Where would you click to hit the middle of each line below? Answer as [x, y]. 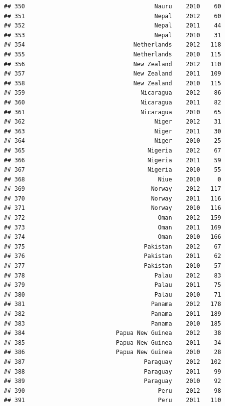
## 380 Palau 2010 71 [112, 294]
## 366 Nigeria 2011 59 [112, 160]
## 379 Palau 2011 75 [112, 285]
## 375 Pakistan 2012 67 [112, 246]
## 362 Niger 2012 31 [112, 122]
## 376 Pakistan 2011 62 [112, 256]
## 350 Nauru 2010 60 [112, 6]
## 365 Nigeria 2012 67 [112, 150]
